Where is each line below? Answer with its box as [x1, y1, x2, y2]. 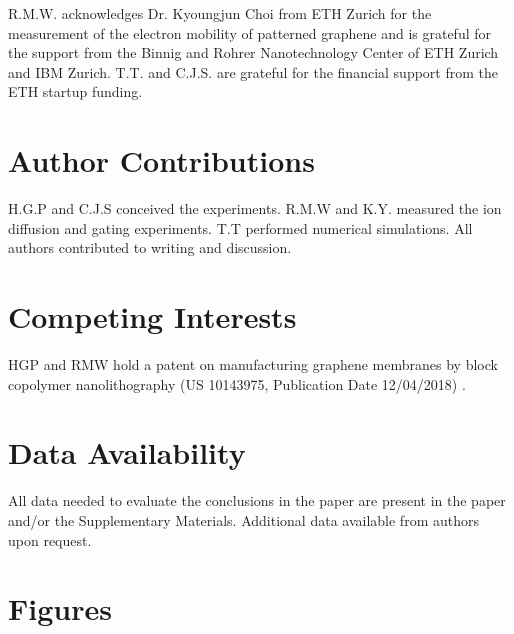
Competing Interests [8, 296, 297, 337]
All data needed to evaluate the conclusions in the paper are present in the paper [8, 490, 506, 511]
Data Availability [8, 432, 246, 473]
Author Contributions [8, 140, 315, 181]
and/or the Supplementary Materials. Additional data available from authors [8, 509, 479, 530]
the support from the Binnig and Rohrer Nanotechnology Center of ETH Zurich [8, 42, 499, 63]
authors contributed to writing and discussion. [8, 237, 292, 258]
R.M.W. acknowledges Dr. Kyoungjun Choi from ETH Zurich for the [8, 3, 432, 23]
